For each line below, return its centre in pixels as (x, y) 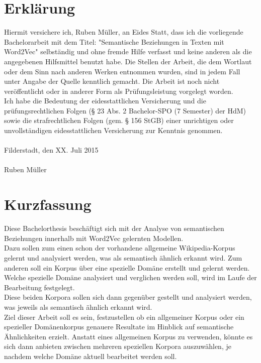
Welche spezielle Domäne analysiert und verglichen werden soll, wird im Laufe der (130, 277)
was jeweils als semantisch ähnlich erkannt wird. (78, 307)
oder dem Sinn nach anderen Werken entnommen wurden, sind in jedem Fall (122, 71)
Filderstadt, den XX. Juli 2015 (51, 150)
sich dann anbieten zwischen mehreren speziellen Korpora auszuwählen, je (118, 346)
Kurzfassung (48, 204)
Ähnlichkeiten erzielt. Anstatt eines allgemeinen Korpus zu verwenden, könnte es (128, 336)
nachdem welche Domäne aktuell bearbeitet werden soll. (91, 356)
